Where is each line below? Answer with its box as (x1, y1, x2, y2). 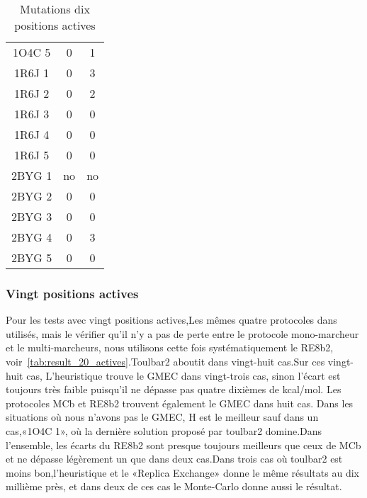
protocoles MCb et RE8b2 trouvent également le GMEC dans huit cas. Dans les (6, 395, 354, 410)
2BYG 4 (11, 229, 52, 245)
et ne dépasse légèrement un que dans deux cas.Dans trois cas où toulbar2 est (6, 451, 343, 466)
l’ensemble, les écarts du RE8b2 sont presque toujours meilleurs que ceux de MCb (6, 437, 361, 452)
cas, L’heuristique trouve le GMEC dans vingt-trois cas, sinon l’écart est (26, 368, 341, 383)
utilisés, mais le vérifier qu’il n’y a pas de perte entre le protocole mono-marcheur (6, 326, 359, 341)
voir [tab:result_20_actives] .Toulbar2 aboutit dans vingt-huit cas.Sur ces (6, 354, 325, 368)
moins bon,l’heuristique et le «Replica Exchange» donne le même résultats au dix (6, 465, 359, 480)
